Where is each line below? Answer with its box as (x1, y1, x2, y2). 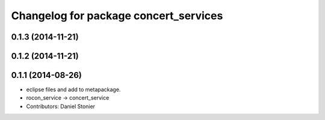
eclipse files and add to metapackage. (26, 86, 121, 93)
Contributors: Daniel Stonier (26, 103, 96, 110)
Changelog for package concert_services (11, 9, 223, 22)
